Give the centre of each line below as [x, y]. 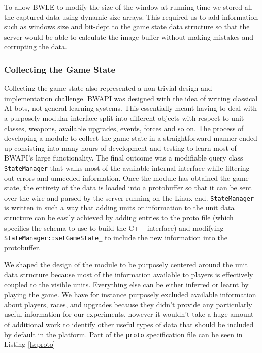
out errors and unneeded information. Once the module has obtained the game [126, 178]
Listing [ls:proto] [30, 344]
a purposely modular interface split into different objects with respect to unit [124, 118]
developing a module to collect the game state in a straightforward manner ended [131, 138]
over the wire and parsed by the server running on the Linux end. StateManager [129, 197]
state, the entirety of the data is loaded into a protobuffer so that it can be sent [128, 188]
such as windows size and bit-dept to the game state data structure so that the [127, 27]
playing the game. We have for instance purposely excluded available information [130, 294]
